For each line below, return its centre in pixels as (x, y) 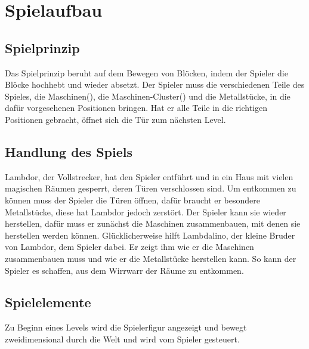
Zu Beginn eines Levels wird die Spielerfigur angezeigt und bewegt (126, 327)
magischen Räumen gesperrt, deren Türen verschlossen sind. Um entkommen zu (151, 188)
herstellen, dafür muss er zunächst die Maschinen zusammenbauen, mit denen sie (153, 223)
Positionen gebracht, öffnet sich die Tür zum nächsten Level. (115, 119)
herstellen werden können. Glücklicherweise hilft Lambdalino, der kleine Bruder (150, 235)
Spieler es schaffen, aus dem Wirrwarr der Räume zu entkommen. (124, 270)
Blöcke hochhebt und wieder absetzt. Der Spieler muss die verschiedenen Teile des (155, 84)
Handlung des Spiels (69, 151)
